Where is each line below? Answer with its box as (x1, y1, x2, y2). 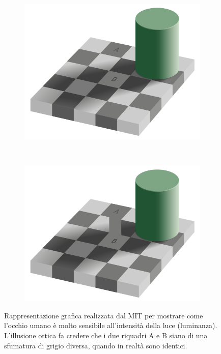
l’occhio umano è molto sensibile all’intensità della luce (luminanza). (4, 320, 217, 331)
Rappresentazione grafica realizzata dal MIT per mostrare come (4, 310, 203, 320)
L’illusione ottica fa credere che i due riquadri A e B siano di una (4, 330, 208, 341)
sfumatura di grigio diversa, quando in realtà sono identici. (4, 340, 187, 350)
